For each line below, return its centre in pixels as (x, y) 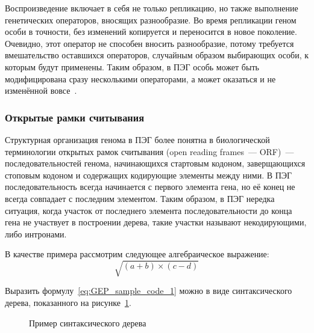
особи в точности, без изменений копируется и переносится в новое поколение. (151, 32)
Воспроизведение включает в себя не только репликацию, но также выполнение (152, 8)
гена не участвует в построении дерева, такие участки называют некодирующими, (156, 222)
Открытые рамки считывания (75, 117)
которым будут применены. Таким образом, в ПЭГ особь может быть (132, 66)
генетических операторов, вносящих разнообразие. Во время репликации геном (151, 20)
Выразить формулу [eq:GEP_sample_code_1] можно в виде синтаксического (149, 291)
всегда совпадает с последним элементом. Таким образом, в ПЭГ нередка (140, 198)
